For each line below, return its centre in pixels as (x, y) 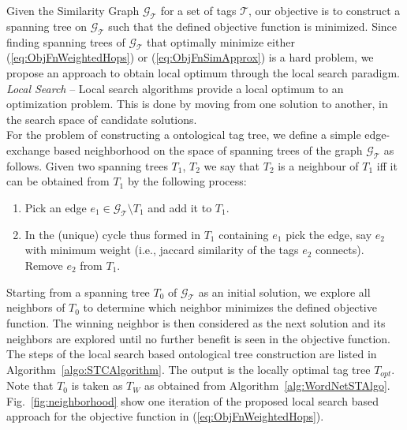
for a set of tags (198, 10)
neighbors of (36, 307)
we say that (232, 165)
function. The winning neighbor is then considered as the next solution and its (196, 322)
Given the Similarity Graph (73, 10)
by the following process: (187, 181)
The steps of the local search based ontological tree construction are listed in (192, 354)
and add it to (180, 207)
